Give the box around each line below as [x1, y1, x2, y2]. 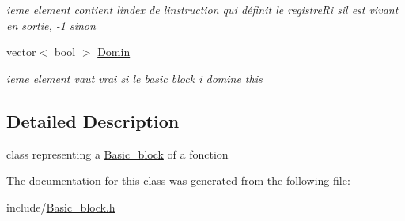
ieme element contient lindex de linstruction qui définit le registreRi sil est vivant [6, 2, 399, 17]
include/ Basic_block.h [6, 198, 115, 215]
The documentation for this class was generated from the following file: [6, 172, 350, 189]
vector [6, 43, 36, 60]
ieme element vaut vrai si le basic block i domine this [6, 69, 263, 86]
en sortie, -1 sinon [6, 17, 96, 33]
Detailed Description [6, 108, 180, 133]
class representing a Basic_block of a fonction [6, 145, 229, 162]
